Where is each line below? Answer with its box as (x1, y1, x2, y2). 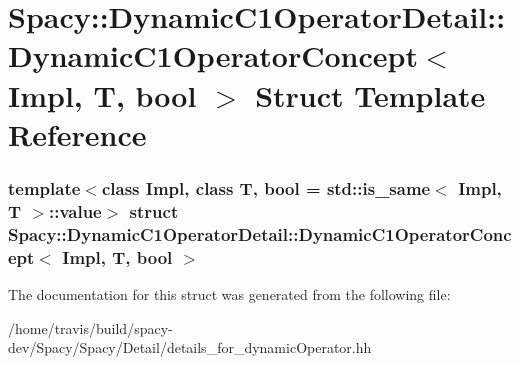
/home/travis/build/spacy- (8, 317, 173, 338)
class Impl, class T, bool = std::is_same (101, 175, 431, 200)
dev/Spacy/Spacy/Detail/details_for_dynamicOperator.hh (8, 337, 372, 358)
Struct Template (255, 74, 486, 115)
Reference (8, 113, 147, 154)
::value (48, 198, 102, 223)
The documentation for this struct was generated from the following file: (8, 283, 451, 304)
